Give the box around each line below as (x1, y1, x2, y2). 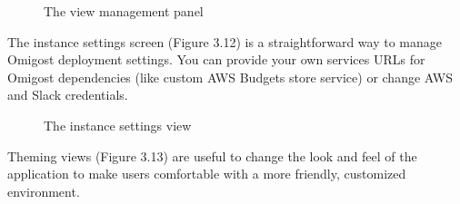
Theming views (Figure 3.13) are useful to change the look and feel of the (7, 146, 417, 165)
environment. (7, 181, 80, 200)
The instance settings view (44, 115, 192, 134)
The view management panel (44, 2, 204, 20)
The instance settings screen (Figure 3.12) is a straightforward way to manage (7, 32, 442, 51)
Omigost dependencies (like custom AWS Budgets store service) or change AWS (7, 67, 453, 86)
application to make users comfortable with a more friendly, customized (7, 164, 406, 183)
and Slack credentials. (7, 85, 128, 104)
